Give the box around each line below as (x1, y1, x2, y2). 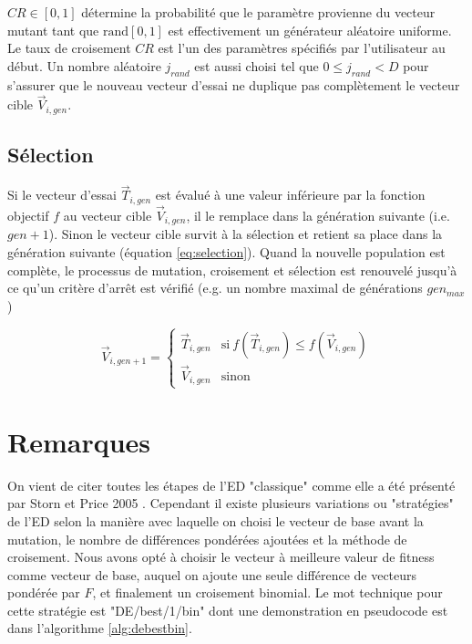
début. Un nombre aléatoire (7, 56, 161, 75)
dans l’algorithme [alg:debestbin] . (7, 618, 192, 638)
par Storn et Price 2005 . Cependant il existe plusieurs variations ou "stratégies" (7, 493, 454, 513)
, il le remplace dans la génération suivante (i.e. (186, 205, 450, 224)
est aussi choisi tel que (194, 56, 319, 75)
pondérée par (7, 583, 80, 602)
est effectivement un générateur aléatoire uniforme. (168, 20, 452, 39)
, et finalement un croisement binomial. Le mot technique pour (92, 583, 443, 602)
